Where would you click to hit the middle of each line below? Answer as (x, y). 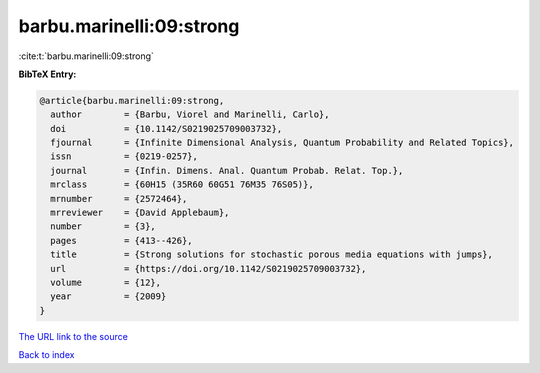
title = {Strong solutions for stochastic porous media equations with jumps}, (272, 254)
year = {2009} (108, 296)
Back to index (46, 355)
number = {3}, (103, 226)
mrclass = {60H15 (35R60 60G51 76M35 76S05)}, (182, 184)
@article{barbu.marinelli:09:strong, (132, 100)
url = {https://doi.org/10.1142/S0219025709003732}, (208, 268)
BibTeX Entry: (47, 74)
